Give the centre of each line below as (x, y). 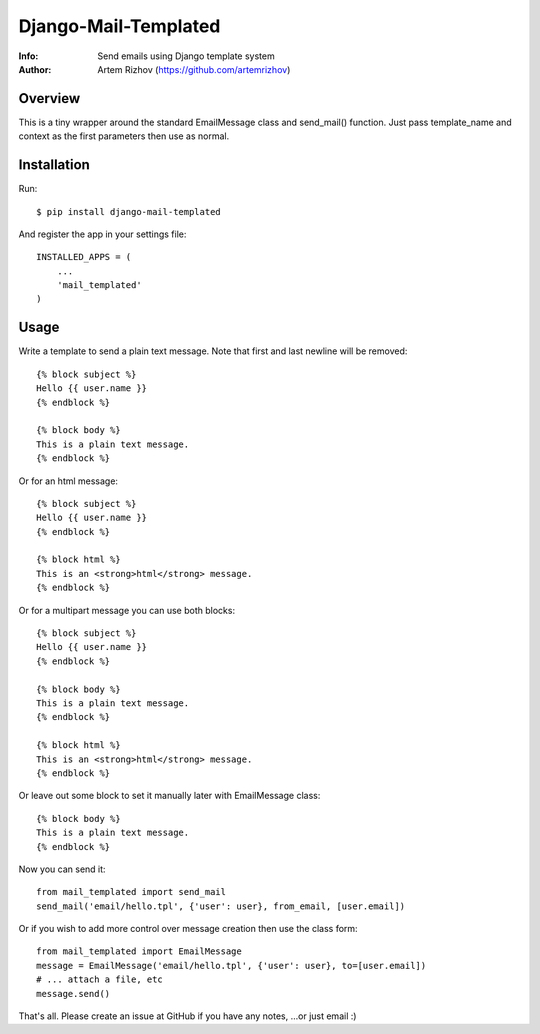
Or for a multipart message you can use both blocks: (126, 610)
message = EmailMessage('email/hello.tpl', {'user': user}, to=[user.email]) (231, 965)
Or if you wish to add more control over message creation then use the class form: (188, 929)
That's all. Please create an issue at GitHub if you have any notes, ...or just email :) (187, 1016)
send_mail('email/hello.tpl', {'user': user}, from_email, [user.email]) (221, 906)
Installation (54, 165)
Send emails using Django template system (186, 56)
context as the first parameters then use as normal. (124, 136)
